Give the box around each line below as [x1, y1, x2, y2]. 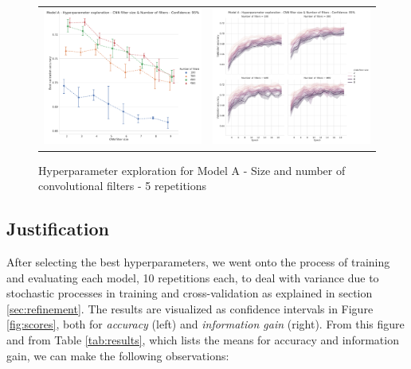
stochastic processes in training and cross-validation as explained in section [6, 285, 373, 301]
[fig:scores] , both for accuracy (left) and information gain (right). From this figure [6, 316, 405, 332]
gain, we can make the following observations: [6, 347, 229, 363]
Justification [6, 216, 109, 241]
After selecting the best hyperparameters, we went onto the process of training [6, 253, 390, 270]
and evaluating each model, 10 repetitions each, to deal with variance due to [6, 269, 379, 285]
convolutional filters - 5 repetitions [38, 177, 207, 194]
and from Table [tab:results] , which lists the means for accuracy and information [6, 331, 399, 348]
